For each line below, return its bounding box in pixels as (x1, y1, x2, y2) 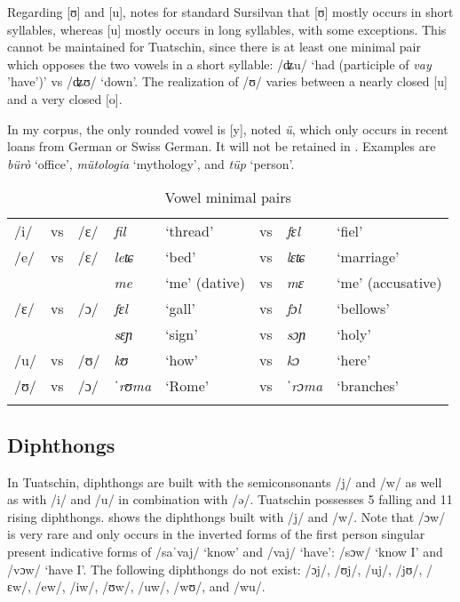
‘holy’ (337, 324, 371, 345)
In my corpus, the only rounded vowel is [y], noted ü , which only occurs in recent (7, 119, 448, 138)
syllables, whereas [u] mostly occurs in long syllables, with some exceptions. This (7, 20, 447, 38)
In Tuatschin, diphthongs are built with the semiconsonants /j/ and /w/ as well (7, 472, 442, 491)
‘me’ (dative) (165, 272, 245, 293)
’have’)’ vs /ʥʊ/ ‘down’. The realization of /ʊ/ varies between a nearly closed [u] (7, 72, 448, 91)
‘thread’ (165, 221, 214, 242)
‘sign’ (165, 324, 198, 345)
